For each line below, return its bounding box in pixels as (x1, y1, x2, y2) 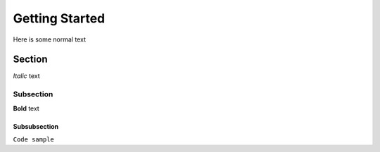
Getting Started (13, 11, 106, 26)
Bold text (13, 104, 40, 113)
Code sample (13, 135, 54, 144)
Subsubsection (13, 122, 59, 130)
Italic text (13, 72, 40, 80)
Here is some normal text (13, 35, 86, 44)
